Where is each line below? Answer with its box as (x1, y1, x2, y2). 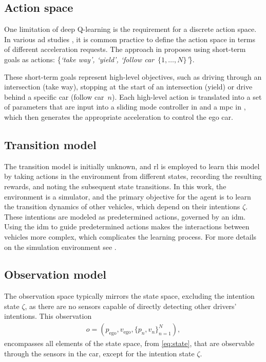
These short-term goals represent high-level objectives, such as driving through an (4, 71, 262, 82)
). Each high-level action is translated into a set (112, 91, 262, 102)
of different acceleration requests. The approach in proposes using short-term (4, 44, 246, 55)
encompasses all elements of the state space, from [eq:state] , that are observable (4, 338, 255, 349)
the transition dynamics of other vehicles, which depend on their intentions (4, 201, 240, 212)
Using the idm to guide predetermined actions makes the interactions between (4, 221, 250, 232)
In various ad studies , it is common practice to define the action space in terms (4, 33, 255, 44)
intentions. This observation (4, 311, 92, 321)
